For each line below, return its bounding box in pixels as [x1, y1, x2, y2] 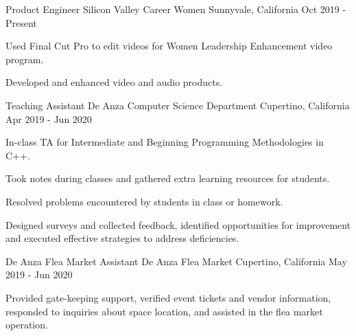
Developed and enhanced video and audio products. [5, 75, 223, 89]
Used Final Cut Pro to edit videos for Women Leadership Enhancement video [5, 38, 333, 53]
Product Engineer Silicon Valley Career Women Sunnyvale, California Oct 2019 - [5, 2, 346, 16]
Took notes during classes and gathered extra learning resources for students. [5, 171, 330, 186]
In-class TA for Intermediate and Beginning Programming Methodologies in [5, 135, 324, 149]
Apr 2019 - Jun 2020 [5, 111, 92, 126]
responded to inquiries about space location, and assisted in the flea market [5, 304, 323, 318]
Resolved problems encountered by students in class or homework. [5, 194, 283, 208]
